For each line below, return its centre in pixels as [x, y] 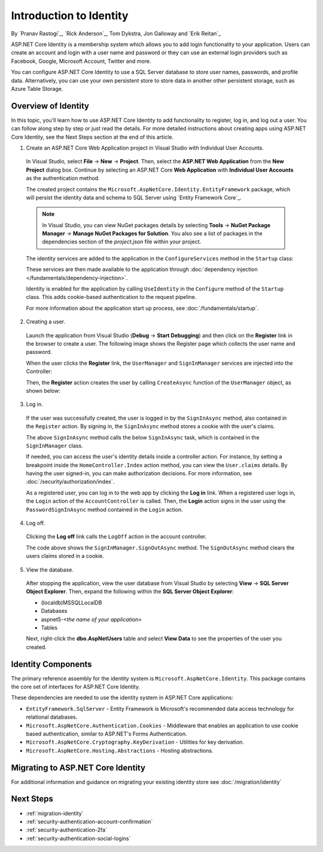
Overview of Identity [50, 106]
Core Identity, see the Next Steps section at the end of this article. [92, 137]
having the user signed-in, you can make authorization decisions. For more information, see [139, 474]
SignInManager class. [54, 445]
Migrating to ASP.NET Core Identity [78, 767]
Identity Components [51, 664]
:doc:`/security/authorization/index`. [70, 482]
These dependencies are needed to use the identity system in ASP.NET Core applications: [122, 698]
